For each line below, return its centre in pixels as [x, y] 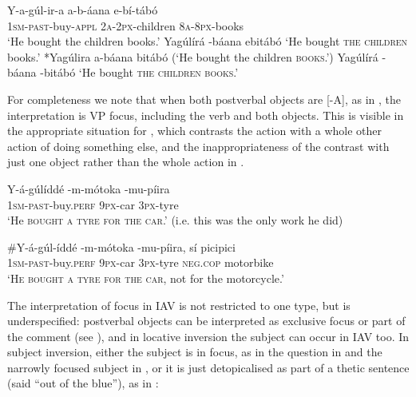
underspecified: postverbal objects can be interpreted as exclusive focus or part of [206, 321]
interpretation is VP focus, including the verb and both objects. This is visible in [206, 115]
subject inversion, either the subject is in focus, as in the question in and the [195, 352]
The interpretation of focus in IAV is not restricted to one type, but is [179, 305]
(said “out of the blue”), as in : [83, 383]
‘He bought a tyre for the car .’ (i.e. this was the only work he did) [175, 220]
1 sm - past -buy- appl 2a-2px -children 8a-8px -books [126, 25]
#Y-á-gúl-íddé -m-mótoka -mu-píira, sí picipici [121, 246]
